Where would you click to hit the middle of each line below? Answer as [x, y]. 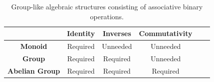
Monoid [34, 46]
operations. [107, 16]
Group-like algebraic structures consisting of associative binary [107, 6]
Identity [81, 33]
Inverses [117, 33]
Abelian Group [34, 70]
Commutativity [166, 33]
